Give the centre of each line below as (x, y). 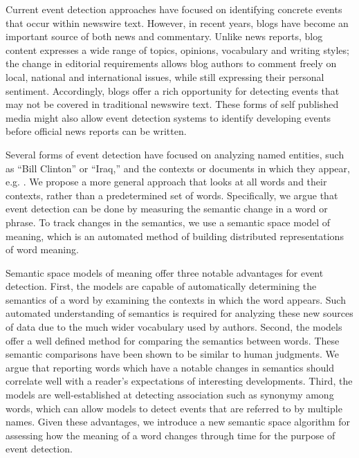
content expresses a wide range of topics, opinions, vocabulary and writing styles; (177, 49)
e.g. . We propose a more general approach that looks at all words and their (166, 182)
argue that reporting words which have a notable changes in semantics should (170, 367)
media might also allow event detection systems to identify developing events (168, 117)
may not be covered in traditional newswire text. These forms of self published (172, 104)
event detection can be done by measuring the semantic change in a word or (167, 209)
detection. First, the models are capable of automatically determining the (161, 286)
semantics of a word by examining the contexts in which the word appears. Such (176, 299)
